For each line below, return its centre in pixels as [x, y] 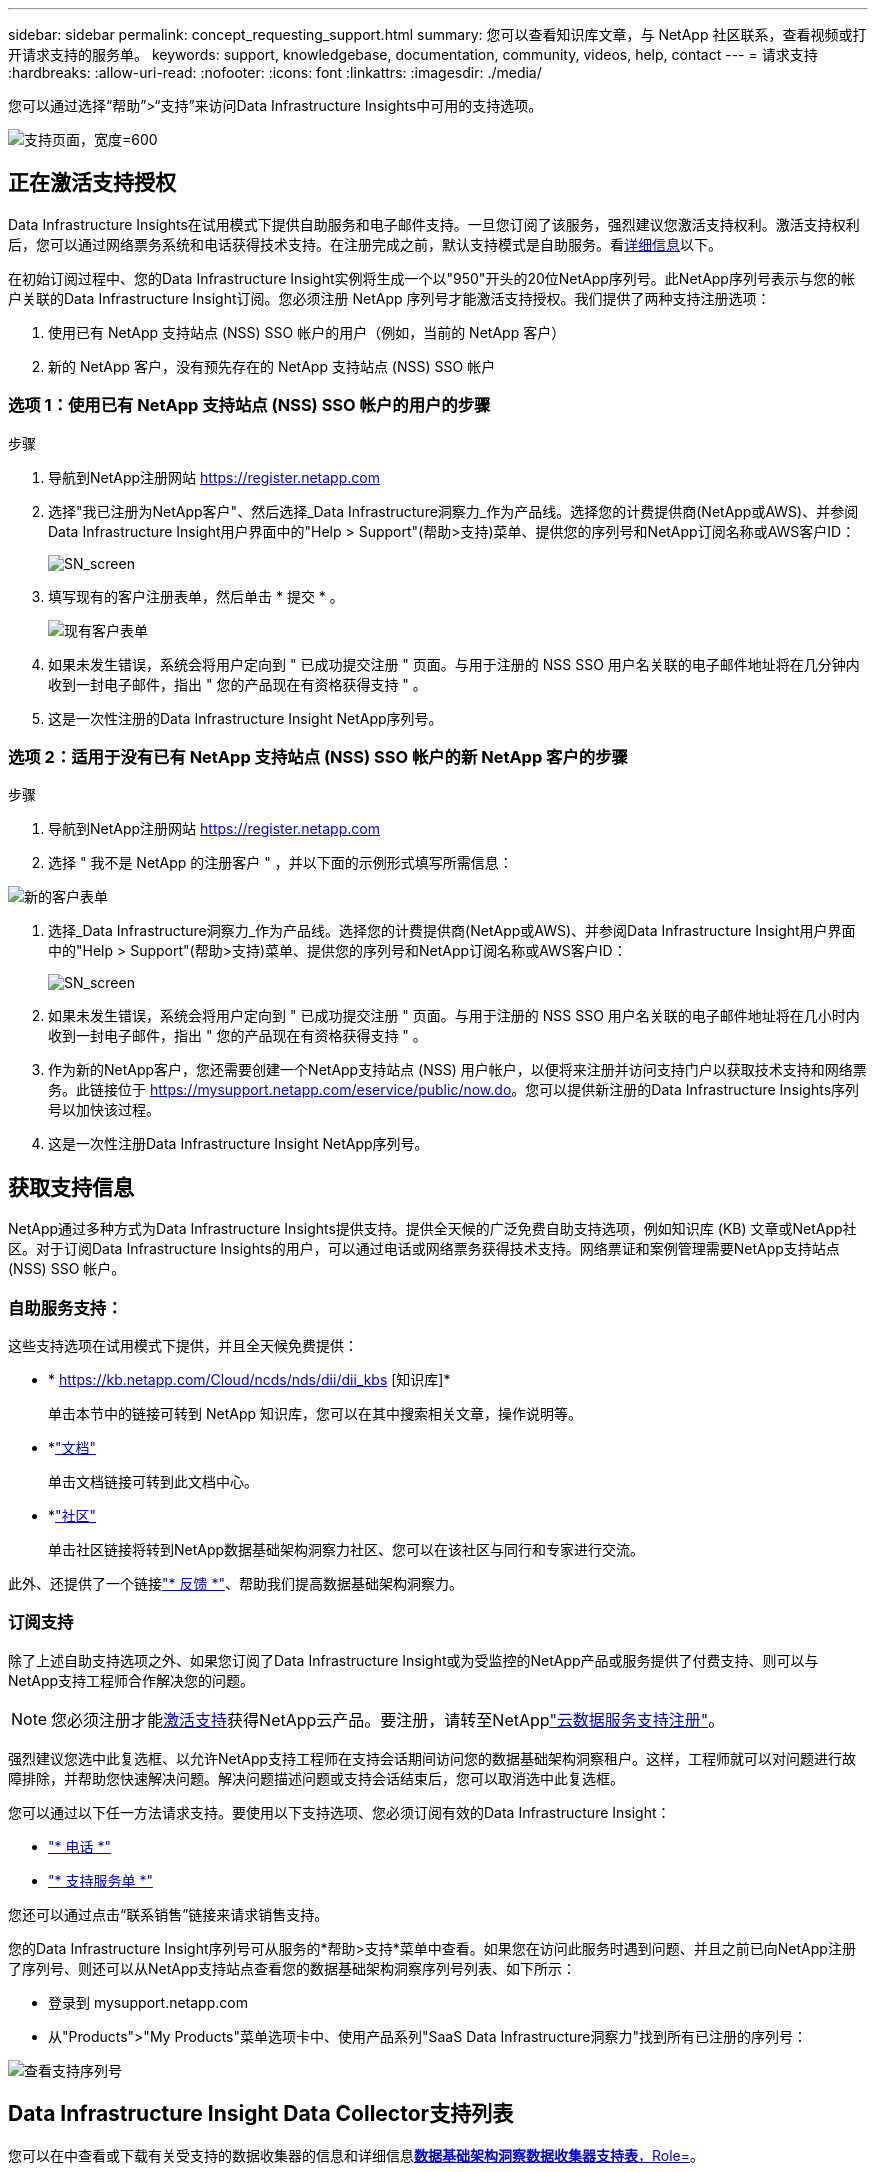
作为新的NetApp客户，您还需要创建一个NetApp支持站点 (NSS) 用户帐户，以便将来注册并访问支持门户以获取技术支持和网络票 [457, 1070]
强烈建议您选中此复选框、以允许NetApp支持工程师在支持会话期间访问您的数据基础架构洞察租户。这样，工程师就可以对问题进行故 [432, 1758]
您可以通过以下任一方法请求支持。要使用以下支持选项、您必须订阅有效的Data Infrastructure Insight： [339, 1812]
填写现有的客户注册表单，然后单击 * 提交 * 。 [196, 596]
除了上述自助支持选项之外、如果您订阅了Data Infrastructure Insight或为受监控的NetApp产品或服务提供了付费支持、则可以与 [413, 1660]
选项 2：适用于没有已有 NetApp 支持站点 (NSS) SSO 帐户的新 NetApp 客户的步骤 [318, 756]
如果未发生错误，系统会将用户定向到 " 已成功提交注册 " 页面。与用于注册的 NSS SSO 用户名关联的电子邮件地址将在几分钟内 [454, 664]
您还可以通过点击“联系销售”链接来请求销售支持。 [168, 1914]
